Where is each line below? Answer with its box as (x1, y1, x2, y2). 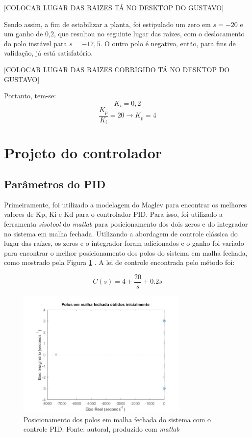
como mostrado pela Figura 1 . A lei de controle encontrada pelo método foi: (4, 257, 235, 267)
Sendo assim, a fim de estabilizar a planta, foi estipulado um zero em (4, 19, 211, 29)
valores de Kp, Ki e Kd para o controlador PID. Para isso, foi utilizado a (4, 209, 223, 219)
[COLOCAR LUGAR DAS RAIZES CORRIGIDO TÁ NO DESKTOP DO (4, 64, 230, 74)
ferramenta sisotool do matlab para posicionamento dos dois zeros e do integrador (4, 218, 248, 229)
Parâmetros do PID (4, 176, 106, 191)
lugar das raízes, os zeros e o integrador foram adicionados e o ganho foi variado (4, 238, 244, 248)
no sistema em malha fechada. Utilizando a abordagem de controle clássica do (4, 228, 238, 238)
